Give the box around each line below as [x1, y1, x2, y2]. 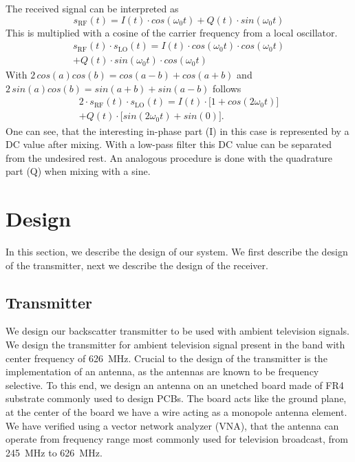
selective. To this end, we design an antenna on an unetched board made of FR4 [6, 377, 344, 392]
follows [213, 81, 241, 95]
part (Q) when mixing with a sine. [6, 164, 151, 178]
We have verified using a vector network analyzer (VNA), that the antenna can [6, 418, 339, 432]
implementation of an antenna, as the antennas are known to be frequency [6, 364, 319, 379]
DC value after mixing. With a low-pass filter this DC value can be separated [6, 137, 332, 151]
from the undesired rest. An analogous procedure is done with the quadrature [6, 150, 333, 165]
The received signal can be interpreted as [6, 1, 179, 15]
